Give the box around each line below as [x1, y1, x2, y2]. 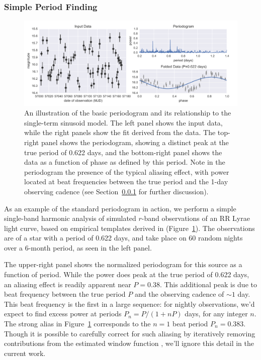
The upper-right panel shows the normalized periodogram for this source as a [4, 259, 242, 270]
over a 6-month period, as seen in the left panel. [4, 242, 152, 253]
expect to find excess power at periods [4, 308, 122, 319]
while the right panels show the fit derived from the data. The [24, 127, 216, 138]
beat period [172, 318, 208, 329]
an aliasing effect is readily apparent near [4, 279, 131, 289]
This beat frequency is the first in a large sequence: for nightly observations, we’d [4, 298, 255, 309]
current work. [4, 347, 46, 358]
